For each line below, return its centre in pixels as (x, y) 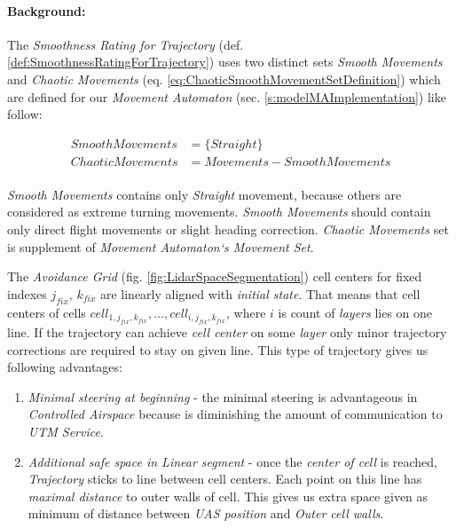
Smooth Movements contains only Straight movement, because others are (204, 194)
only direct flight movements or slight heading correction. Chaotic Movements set (228, 229)
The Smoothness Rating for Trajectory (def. (126, 44)
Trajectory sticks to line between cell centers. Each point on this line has (225, 479)
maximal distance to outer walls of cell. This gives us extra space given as (228, 496)
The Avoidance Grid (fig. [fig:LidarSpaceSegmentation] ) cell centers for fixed (215, 276)
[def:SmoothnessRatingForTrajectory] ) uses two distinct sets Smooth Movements (225, 62)
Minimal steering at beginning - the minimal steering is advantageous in (223, 396)
